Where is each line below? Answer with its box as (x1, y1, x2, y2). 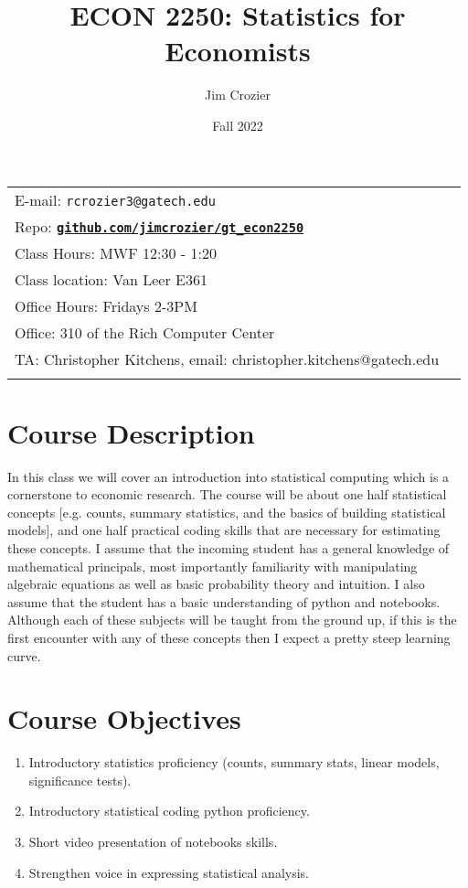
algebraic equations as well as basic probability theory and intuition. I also (7, 574, 425, 594)
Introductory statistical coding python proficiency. (28, 801, 310, 820)
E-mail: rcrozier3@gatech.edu (15, 188, 216, 210)
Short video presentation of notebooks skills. (28, 832, 278, 851)
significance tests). (28, 770, 132, 789)
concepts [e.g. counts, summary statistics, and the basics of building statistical (7, 502, 446, 521)
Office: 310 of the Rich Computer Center (15, 321, 275, 343)
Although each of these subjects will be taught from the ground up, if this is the (7, 610, 457, 629)
